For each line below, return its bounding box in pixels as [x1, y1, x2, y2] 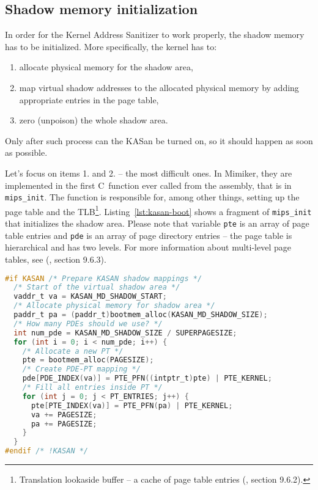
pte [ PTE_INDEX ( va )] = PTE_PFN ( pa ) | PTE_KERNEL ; [31, 401, 233, 410]
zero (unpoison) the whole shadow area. [19, 114, 168, 126]
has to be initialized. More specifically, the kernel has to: [5, 40, 217, 53]
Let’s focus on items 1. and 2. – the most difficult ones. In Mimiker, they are [5, 166, 292, 179]
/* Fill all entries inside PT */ [22, 383, 163, 392]
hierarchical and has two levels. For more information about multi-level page [5, 241, 291, 254]
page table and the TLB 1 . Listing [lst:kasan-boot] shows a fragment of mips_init [5, 203, 312, 218]
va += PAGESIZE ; [31, 410, 97, 419]
